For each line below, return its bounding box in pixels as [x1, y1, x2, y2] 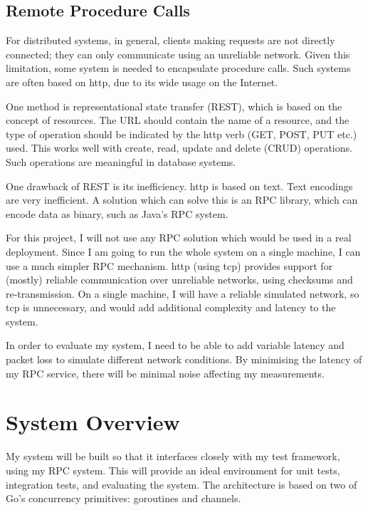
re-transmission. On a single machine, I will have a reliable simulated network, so [6, 286, 359, 301]
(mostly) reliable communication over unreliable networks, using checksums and [6, 272, 353, 287]
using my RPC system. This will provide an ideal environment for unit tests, [6, 462, 340, 477]
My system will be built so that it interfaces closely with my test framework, [6, 449, 340, 464]
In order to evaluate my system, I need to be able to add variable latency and [6, 338, 345, 353]
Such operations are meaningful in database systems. [6, 154, 236, 169]
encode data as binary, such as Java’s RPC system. [6, 206, 228, 221]
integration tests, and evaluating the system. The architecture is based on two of [6, 477, 357, 491]
